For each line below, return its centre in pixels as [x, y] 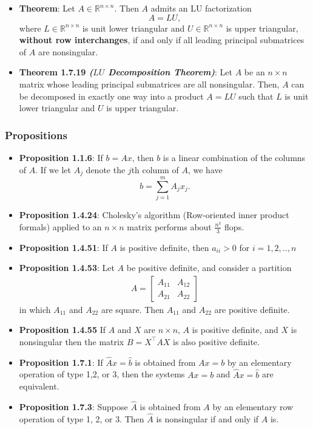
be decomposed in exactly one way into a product [111, 96]
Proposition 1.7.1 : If [61, 362]
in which [35, 309]
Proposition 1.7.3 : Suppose [73, 407]
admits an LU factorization [201, 8]
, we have [205, 169]
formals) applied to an [60, 226]
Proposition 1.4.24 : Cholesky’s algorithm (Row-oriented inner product [154, 215]
